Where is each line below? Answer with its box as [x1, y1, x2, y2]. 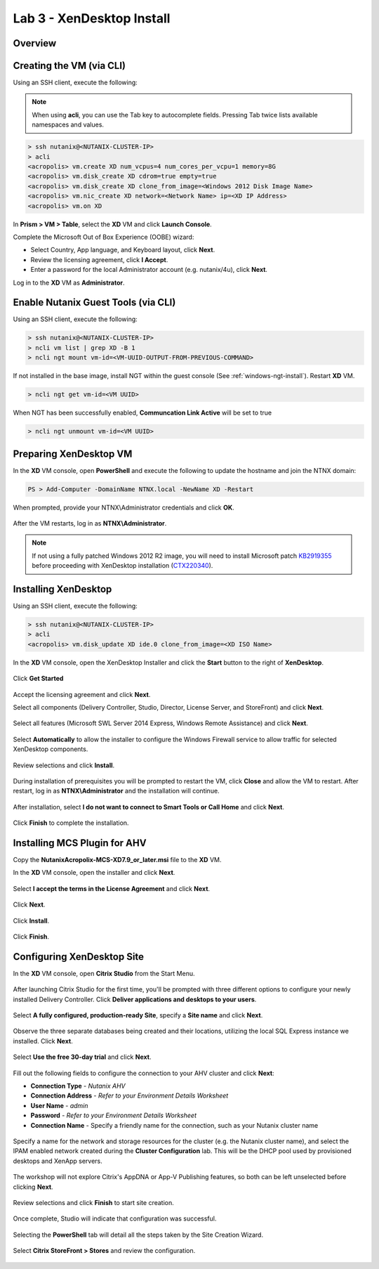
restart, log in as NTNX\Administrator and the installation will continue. [13, 787, 220, 795]
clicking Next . [13, 1183, 53, 1191]
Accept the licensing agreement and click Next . [13, 690, 151, 698]
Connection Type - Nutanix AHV [30, 1082, 126, 1090]
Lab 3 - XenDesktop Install [13, 11, 171, 26]
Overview [13, 37, 57, 49]
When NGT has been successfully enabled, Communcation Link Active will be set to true [13, 408, 272, 417]
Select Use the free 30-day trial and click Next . [13, 1053, 152, 1061]
